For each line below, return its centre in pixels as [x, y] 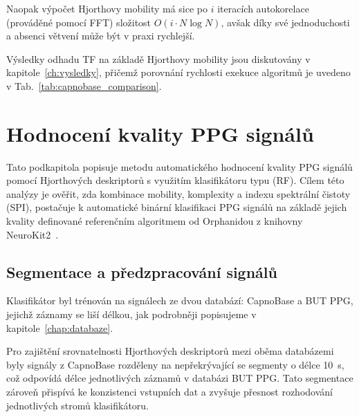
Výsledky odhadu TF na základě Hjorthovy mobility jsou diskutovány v [158, 58]
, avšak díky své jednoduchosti [285, 22]
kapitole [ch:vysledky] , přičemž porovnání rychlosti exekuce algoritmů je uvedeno [178, 72]
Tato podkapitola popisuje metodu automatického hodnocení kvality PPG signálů [179, 166]
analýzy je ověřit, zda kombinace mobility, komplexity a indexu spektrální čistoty [178, 193]
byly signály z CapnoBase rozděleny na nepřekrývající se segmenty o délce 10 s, [175, 364]
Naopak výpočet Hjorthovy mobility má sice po [107, 8]
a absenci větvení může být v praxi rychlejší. [101, 36]
